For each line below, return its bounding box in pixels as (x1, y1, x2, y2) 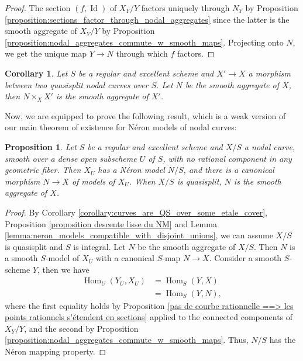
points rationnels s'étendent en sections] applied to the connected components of (5, 311, 293, 323)
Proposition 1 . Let (5, 140, 77, 152)
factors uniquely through (141, 2, 230, 13)
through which (116, 47, 168, 60)
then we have (42, 263, 89, 275)
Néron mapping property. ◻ (5, 345, 106, 357)
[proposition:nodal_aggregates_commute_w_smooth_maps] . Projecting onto (5, 36, 284, 48)
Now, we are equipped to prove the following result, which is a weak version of (5, 109, 286, 122)
